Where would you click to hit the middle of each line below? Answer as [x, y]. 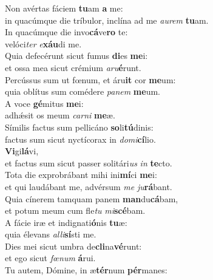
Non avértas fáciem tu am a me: [64, 8]
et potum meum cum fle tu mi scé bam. [75, 210]
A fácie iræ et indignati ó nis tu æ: [66, 222]
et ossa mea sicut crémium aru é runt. [73, 67]
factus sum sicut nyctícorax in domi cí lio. [80, 139]
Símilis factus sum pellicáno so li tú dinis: [79, 127]
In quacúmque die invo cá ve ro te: [66, 32]
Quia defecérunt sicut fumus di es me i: [76, 56]
